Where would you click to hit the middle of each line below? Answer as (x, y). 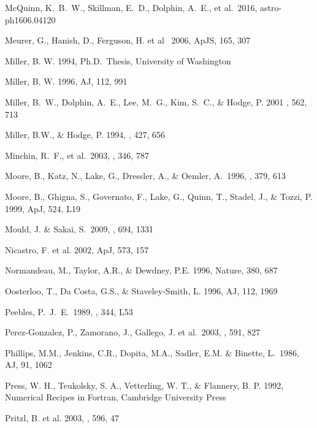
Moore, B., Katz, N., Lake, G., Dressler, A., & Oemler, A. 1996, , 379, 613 (145, 176)
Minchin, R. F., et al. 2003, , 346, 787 (77, 155)
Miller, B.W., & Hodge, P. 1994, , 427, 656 (85, 135)
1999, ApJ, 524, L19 (43, 208)
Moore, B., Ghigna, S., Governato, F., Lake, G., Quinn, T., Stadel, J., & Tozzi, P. (159, 196)
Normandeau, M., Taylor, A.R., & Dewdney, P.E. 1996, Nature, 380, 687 (141, 270)
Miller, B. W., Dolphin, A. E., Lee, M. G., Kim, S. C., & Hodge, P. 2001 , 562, (156, 101)
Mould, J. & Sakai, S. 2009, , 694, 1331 (79, 229)
